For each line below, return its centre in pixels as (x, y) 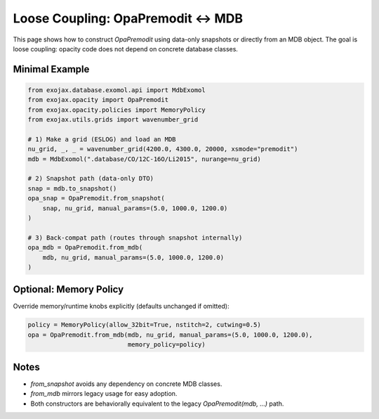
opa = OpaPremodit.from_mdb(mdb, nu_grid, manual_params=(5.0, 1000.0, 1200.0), (170, 335)
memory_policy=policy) (167, 345)
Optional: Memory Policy (68, 289)
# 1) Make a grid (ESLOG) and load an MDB (102, 139)
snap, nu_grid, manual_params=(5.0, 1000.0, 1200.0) (135, 208)
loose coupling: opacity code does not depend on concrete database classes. (126, 49)
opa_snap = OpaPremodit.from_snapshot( (96, 198)
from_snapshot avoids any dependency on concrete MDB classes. (126, 384)
